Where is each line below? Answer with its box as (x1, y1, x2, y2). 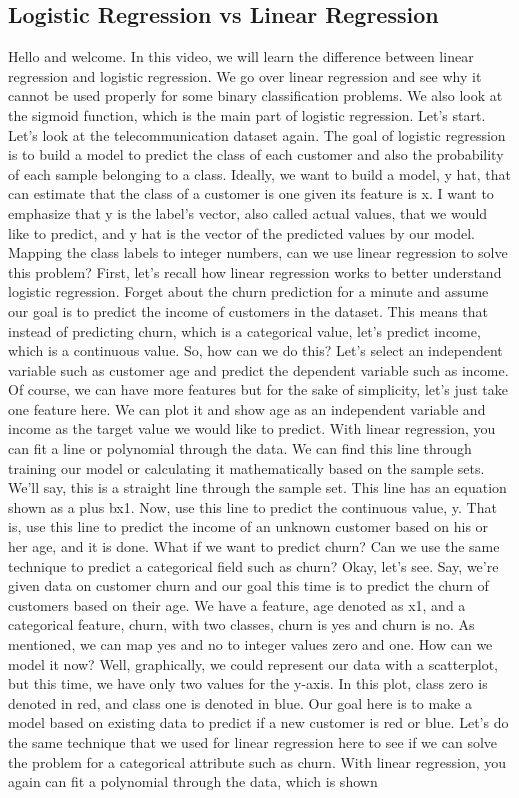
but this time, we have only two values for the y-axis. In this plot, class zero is (8, 673, 488, 694)
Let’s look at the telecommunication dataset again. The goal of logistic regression (8, 124, 506, 145)
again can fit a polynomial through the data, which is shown (8, 771, 378, 792)
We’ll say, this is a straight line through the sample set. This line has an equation (8, 477, 507, 498)
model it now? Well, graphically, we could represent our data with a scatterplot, (8, 653, 498, 674)
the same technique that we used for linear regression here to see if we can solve (8, 731, 498, 752)
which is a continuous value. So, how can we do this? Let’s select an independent (8, 340, 503, 361)
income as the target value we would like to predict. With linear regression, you (8, 418, 496, 439)
